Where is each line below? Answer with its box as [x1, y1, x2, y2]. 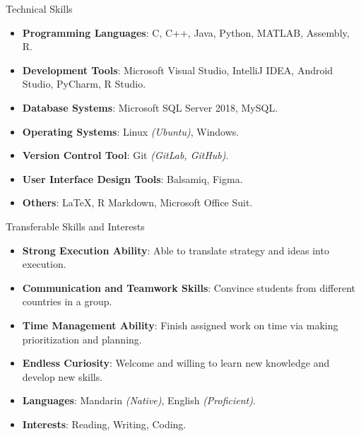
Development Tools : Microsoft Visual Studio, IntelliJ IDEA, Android [22, 62, 333, 77]
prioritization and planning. [22, 331, 142, 346]
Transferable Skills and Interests [6, 218, 145, 233]
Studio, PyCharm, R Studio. [22, 76, 146, 91]
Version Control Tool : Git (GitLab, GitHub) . [22, 148, 229, 163]
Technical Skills [6, 1, 73, 16]
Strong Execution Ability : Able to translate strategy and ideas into [22, 242, 329, 257]
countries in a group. [22, 294, 112, 309]
